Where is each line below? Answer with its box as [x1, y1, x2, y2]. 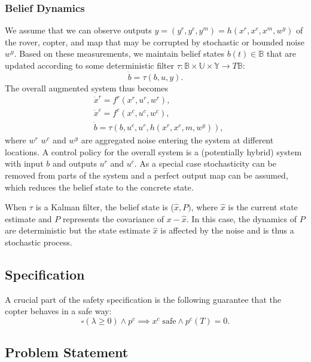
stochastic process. [5, 235, 72, 248]
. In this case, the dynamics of [186, 212, 297, 225]
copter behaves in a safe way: [5, 305, 112, 317]
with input [5, 157, 44, 170]
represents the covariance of [62, 212, 164, 225]
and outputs [52, 157, 97, 170]
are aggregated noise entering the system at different [81, 134, 274, 146]
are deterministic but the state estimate [5, 224, 150, 237]
